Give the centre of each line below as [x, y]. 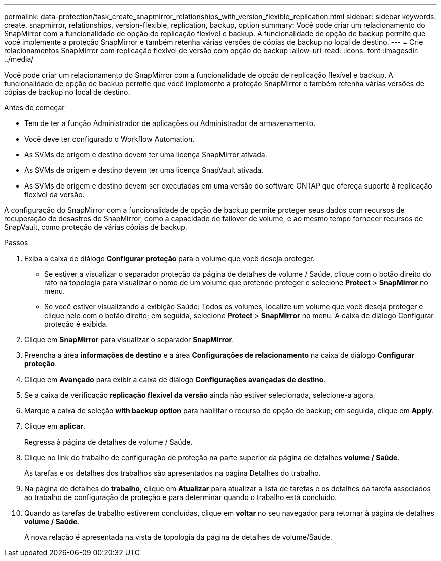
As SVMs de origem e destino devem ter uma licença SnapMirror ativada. [146, 154]
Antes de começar [34, 108]
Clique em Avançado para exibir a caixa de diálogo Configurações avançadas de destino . [175, 379]
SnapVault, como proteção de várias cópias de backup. [96, 227]
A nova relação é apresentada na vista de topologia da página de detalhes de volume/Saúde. [178, 537]
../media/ [19, 59]
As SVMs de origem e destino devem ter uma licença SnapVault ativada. [144, 170]
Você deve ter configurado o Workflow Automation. [109, 139]
